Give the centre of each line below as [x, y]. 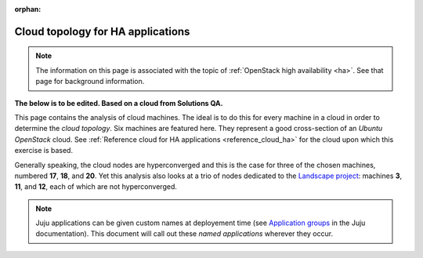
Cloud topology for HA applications [102, 31]
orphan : [28, 9]
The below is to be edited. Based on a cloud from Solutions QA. [119, 103]
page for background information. [90, 82]
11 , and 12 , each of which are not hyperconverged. [96, 187]
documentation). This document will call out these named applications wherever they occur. [184, 234]
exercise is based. [44, 151]
